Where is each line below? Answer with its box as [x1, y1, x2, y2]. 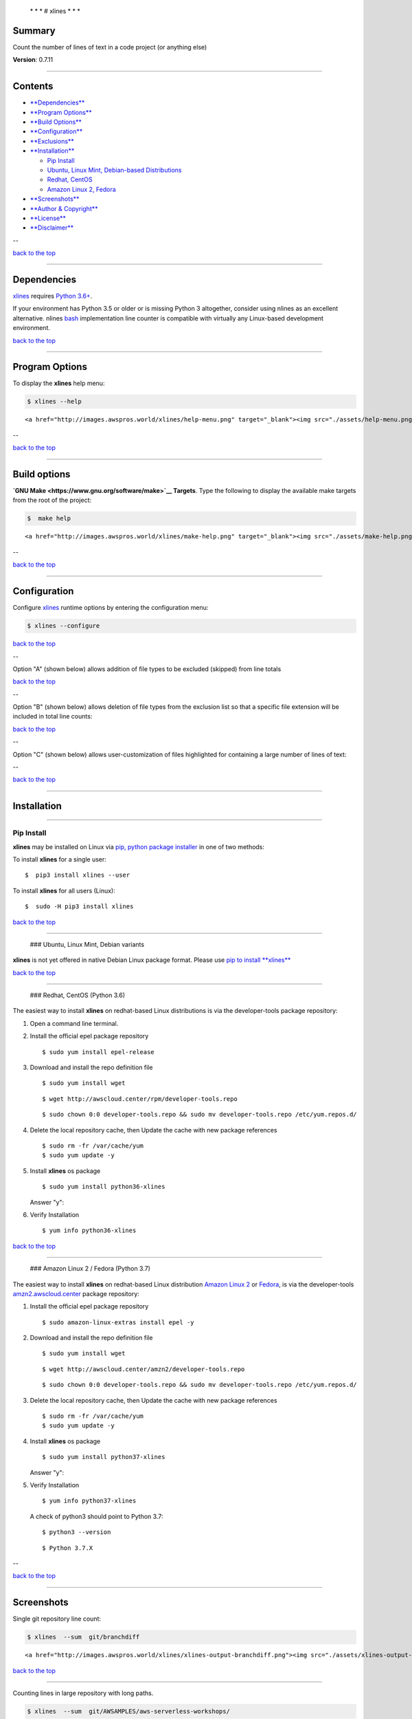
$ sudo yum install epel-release [42, 1048, 154, 1055]
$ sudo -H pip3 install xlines [25, 903, 134, 910]
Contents [12, 80, 54, 92]
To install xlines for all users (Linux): [12, 886, 116, 895]
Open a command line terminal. [30, 1019, 119, 1027]
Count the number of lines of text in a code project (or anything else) [12, 43, 207, 51]
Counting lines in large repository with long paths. [12, 1689, 154, 1697]
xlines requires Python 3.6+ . [12, 292, 93, 300]
